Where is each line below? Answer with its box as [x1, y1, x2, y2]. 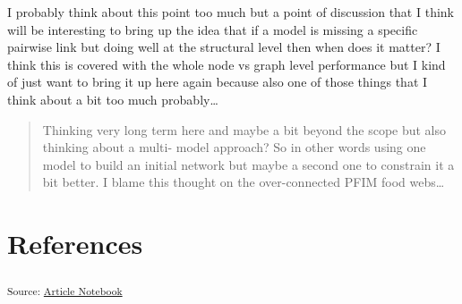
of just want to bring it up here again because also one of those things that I [7, 72, 428, 91]
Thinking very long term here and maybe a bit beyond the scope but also [42, 120, 447, 139]
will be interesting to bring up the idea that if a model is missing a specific [7, 20, 418, 38]
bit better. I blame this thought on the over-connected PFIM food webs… [42, 173, 445, 191]
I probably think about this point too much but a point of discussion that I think [7, 3, 454, 21]
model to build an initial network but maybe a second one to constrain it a [42, 155, 455, 173]
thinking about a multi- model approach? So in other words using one [42, 138, 426, 156]
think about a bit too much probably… [7, 89, 218, 108]
